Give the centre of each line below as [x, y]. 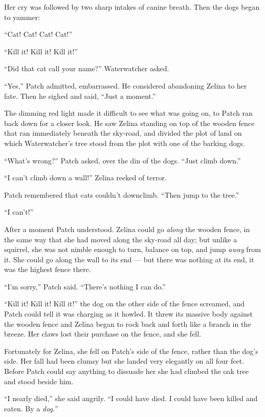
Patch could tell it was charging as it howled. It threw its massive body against [128, 314]
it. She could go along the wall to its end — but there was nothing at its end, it [129, 259]
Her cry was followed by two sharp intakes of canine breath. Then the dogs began [132, 7]
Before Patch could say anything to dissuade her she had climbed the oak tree [126, 371]
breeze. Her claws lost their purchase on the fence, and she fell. [103, 334]
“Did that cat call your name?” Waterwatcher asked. [87, 68]
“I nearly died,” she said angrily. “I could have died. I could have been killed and [131, 398]
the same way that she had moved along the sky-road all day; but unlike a [121, 239]
